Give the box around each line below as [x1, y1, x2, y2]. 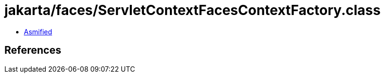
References [4, 44, 61, 57]
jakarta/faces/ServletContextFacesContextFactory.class [4, 2, 381, 18]
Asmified [24, 27, 53, 36]
